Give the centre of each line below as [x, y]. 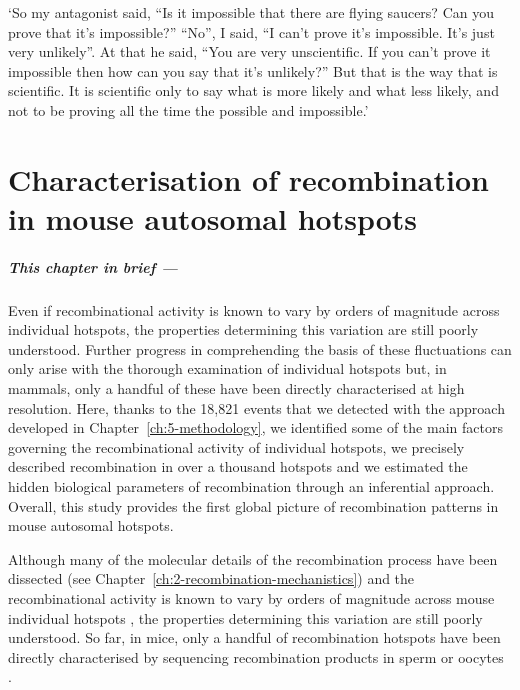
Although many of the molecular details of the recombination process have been [253, 558]
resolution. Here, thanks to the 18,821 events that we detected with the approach [256, 407]
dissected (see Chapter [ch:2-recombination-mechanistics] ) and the [211, 578]
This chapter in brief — [93, 266]
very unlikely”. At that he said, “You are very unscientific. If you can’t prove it [249, 51]
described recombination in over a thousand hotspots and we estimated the [238, 466]
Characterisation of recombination [248, 178]
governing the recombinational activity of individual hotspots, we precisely [236, 446]
